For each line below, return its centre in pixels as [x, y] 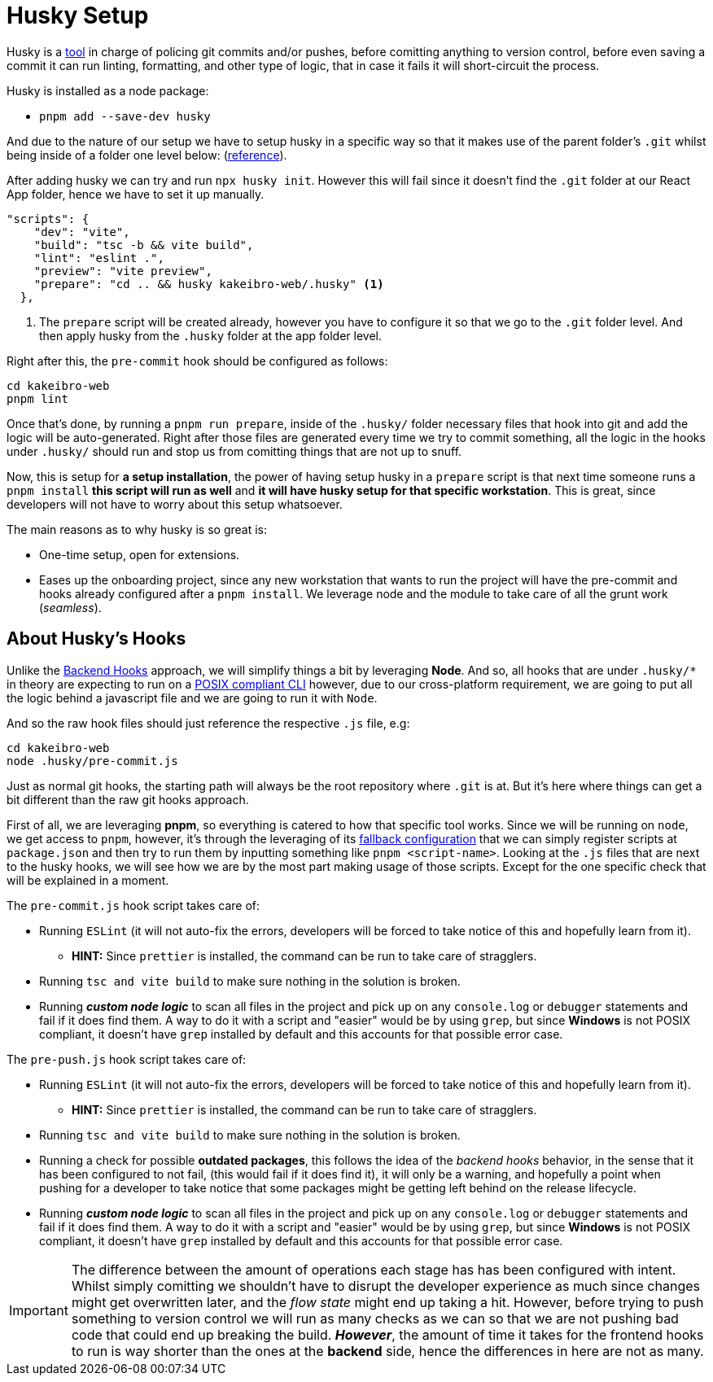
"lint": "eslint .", [99, 258]
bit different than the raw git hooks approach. [128, 799]
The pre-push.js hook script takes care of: [127, 1059]
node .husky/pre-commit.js [92, 761]
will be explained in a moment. [88, 880]
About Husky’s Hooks [96, 639]
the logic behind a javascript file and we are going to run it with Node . [192, 698]
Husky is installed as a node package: [108, 90]
